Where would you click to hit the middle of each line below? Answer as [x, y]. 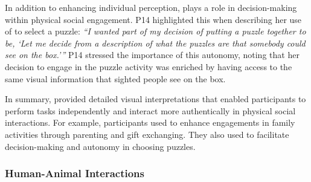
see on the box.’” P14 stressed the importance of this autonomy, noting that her [152, 55]
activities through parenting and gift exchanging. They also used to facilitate [147, 134]
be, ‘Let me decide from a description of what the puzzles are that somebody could [155, 43]
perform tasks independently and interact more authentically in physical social [150, 110]
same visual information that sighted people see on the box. [115, 78]
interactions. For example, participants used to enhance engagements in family [150, 122]
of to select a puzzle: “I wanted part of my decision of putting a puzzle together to [155, 31]
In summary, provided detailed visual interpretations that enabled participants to [155, 99]
